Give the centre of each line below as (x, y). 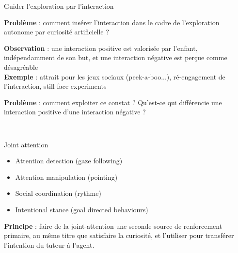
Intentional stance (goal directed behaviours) (82, 209)
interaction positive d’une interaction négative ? (75, 112)
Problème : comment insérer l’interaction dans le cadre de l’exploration (112, 22)
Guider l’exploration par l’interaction (59, 6)
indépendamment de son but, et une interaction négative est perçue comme (116, 57)
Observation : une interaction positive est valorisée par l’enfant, (101, 48)
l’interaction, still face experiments (55, 86)
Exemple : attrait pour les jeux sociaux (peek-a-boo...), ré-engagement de (115, 76)
